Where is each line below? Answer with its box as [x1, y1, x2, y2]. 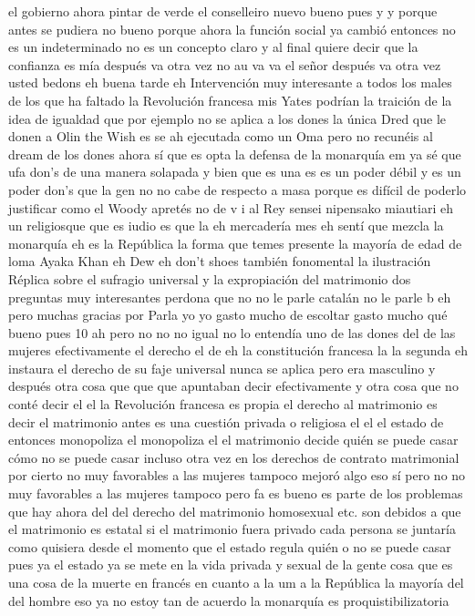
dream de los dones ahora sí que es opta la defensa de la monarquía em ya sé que [8, 144, 461, 163]
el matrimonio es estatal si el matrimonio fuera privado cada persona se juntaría [8, 519, 456, 539]
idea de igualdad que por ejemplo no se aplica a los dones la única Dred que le [8, 108, 446, 128]
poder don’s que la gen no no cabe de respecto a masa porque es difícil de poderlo [8, 180, 467, 199]
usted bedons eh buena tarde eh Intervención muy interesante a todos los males [8, 73, 452, 92]
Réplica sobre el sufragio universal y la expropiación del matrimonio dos [8, 269, 411, 288]
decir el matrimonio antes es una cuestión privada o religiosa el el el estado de [8, 412, 444, 431]
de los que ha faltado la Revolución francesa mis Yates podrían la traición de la [8, 90, 452, 109]
